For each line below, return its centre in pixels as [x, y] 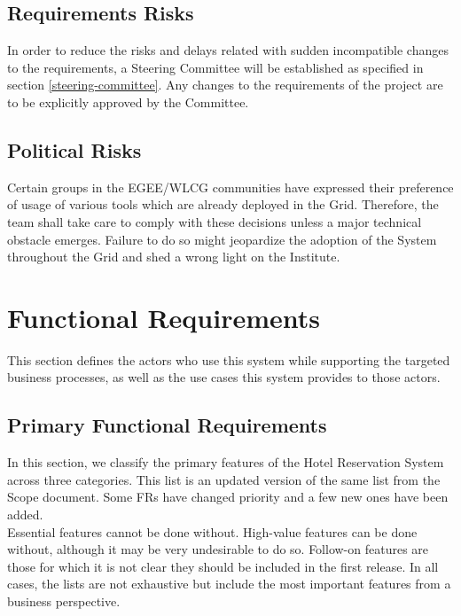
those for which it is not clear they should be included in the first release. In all [223, 566]
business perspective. [64, 601]
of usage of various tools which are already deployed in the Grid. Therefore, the [223, 204]
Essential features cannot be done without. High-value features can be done [212, 531]
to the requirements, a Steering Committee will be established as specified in [215, 67]
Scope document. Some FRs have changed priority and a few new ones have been [228, 497]
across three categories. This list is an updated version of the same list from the [224, 479]
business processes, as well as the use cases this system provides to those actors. [224, 377]
